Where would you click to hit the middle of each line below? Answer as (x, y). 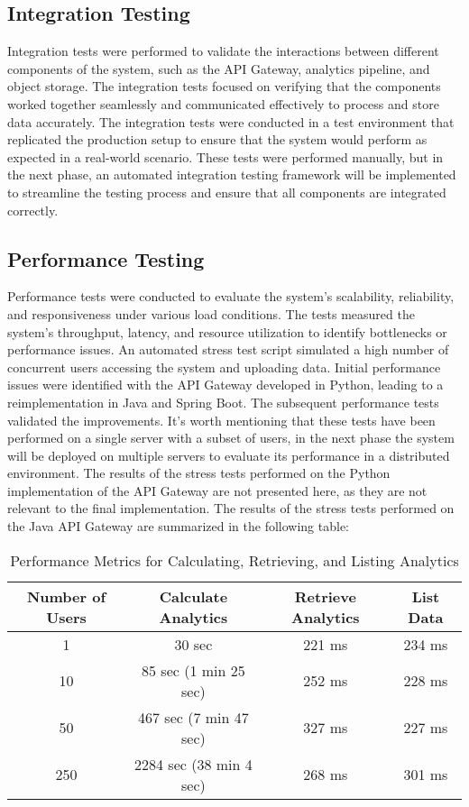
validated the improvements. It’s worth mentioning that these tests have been (221, 420)
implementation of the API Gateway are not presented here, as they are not (217, 490)
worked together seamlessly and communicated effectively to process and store (223, 103)
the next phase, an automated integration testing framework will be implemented (232, 174)
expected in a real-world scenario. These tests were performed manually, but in (225, 156)
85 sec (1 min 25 (193, 670)
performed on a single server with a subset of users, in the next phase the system (231, 438)
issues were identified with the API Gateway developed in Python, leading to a (225, 385)
